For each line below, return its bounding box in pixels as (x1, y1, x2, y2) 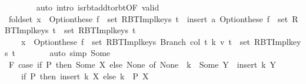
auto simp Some (49, 47, 111, 59)
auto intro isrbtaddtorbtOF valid (36, 1, 159, 13)
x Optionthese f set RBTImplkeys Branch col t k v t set (21, 35, 251, 47)
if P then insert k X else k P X (21, 69, 149, 82)
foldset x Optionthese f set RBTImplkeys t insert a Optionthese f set (8, 12, 288, 24)
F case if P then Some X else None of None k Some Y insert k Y (8, 58, 277, 70)
